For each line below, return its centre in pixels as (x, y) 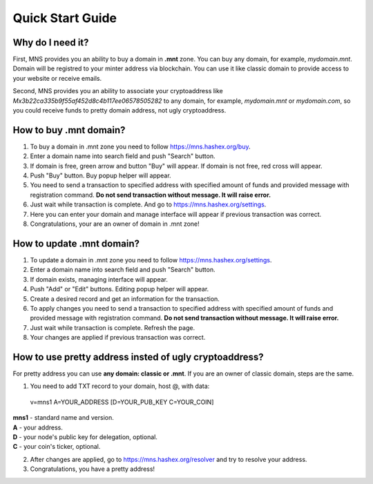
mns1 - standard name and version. (63, 418)
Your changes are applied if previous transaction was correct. (118, 338)
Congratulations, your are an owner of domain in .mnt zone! (115, 224)
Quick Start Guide (65, 18)
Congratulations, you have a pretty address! (93, 469)
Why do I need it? (51, 42)
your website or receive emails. (57, 78)
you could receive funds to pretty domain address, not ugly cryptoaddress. (119, 110)
